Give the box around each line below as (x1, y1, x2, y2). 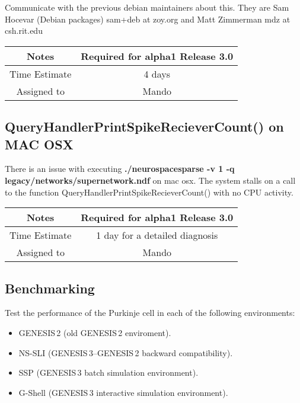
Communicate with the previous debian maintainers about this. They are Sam (5, 1, 289, 13)
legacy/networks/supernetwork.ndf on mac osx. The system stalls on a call (5, 174, 296, 186)
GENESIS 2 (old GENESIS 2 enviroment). (18, 326, 171, 338)
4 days (143, 66, 171, 81)
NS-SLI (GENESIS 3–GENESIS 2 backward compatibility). (18, 346, 233, 359)
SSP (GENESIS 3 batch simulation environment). (18, 366, 199, 379)
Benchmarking (5, 279, 95, 297)
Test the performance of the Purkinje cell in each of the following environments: (5, 306, 295, 319)
